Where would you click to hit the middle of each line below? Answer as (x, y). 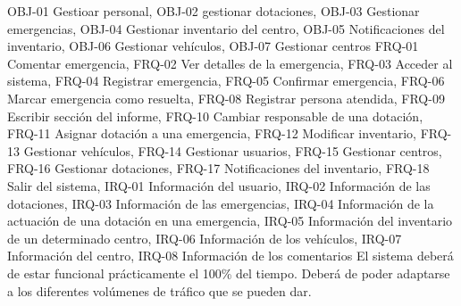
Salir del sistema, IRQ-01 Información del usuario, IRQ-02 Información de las (219, 185)
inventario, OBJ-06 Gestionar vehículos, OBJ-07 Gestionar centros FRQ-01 (213, 46)
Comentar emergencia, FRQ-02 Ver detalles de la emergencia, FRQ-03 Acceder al (230, 63)
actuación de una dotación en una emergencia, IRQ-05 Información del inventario (230, 221)
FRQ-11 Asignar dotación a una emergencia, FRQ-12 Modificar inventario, (212, 133)
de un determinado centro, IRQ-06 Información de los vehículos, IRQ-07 (205, 238)
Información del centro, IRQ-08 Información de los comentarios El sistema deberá (230, 256)
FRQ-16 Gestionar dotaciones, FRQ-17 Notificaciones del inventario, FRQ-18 (218, 168)
